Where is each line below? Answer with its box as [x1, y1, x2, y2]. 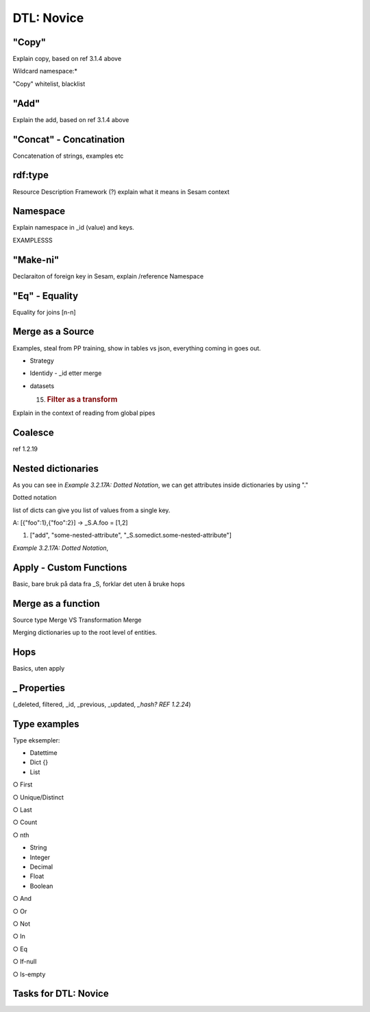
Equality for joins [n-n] [12, 308, 76, 316]
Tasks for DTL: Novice [12, 988, 109, 1000]
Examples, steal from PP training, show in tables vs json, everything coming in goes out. [12, 344, 262, 352]
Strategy [29, 357, 54, 365]
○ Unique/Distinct [12, 793, 64, 802]
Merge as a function [12, 597, 101, 610]
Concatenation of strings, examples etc [12, 152, 124, 160]
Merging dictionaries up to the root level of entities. [12, 628, 158, 636]
